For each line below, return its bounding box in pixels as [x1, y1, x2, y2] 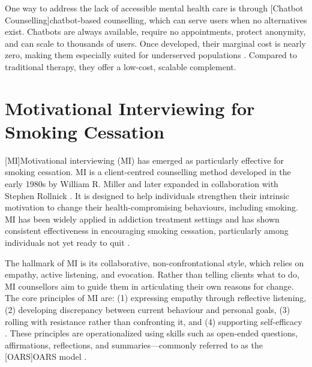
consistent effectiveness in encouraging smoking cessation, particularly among [5, 224, 289, 237]
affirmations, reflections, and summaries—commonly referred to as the [5, 338, 263, 351]
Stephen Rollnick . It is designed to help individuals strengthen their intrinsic [5, 189, 290, 201]
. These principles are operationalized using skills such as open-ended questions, [5, 327, 298, 339]
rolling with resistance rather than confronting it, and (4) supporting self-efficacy [5, 315, 302, 327]
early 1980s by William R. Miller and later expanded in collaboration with [5, 178, 278, 190]
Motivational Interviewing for [5, 95, 255, 120]
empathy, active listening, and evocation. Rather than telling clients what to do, [5, 268, 299, 281]
